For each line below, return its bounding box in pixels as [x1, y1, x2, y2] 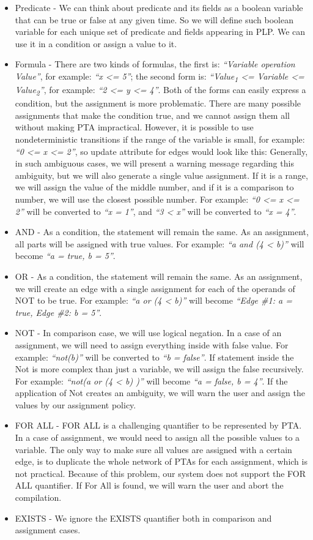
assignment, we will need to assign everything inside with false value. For [15, 338, 289, 351]
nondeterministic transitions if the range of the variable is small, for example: [15, 133, 305, 145]
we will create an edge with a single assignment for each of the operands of [15, 282, 295, 294]
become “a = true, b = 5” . [15, 249, 116, 262]
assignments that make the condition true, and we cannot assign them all [15, 108, 290, 121]
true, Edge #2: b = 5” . [15, 306, 102, 318]
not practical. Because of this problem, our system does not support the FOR [15, 467, 306, 479]
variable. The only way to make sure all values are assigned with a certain [15, 443, 292, 456]
